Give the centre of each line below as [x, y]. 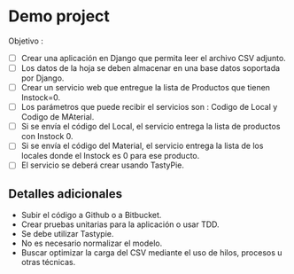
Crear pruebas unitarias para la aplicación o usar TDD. [120, 224]
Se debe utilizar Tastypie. [67, 234]
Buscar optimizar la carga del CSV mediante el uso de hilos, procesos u [151, 253]
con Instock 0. [47, 137]
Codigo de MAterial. [58, 117]
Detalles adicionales [66, 194]
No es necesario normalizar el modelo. [92, 243]
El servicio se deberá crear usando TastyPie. [103, 165]
